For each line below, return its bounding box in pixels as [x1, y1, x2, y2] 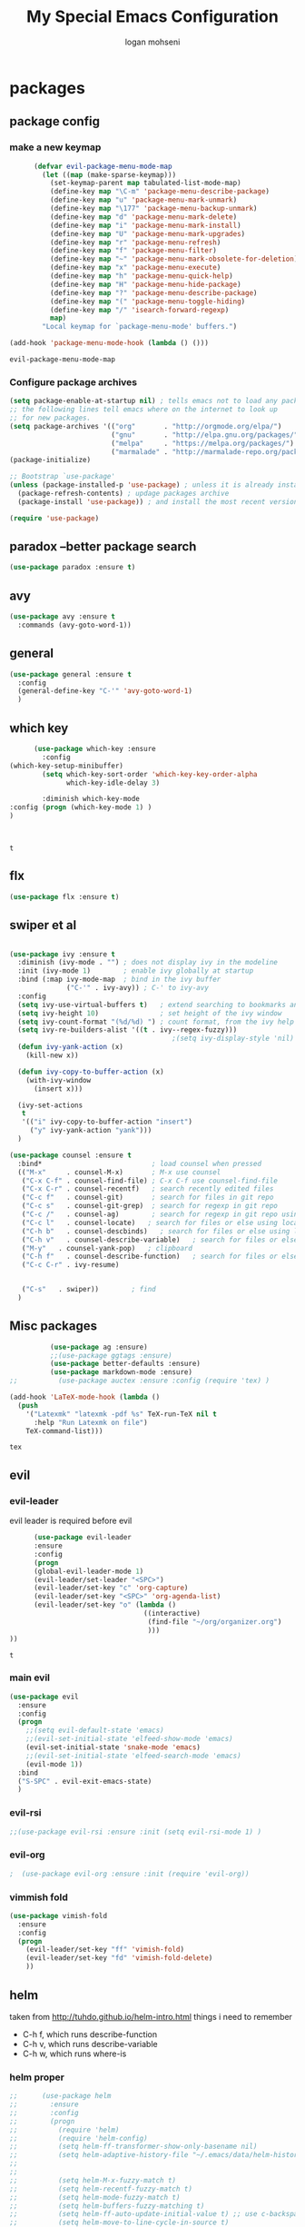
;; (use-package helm [9, 2092, 112, 2101]
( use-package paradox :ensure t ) [9, 563, 136, 572]
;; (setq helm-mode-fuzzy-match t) [9, 2192, 181, 2202]
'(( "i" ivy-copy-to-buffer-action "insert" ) [21, 1117, 193, 1127]
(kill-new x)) [25, 1051, 79, 1060]
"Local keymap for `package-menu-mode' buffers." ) [42, 322, 238, 332]
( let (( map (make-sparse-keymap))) [42, 170, 177, 179]
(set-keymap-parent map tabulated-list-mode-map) [49, 179, 242, 188]
